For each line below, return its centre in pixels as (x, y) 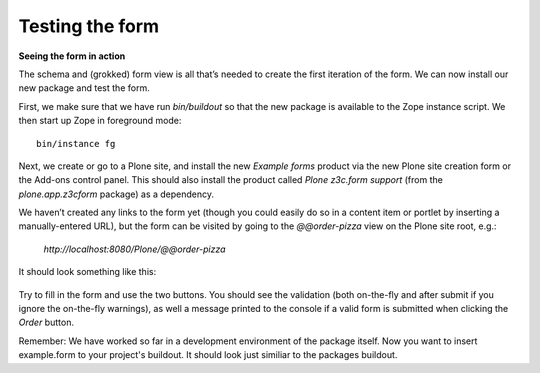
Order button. (46, 322)
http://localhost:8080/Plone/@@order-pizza (134, 249)
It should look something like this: (87, 272)
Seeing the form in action (72, 56)
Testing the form (89, 26)
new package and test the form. (84, 88)
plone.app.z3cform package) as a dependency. (116, 194)
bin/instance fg (76, 143)
